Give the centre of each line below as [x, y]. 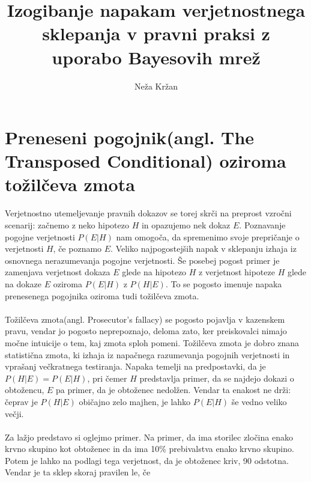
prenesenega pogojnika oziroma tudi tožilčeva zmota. [102, 295]
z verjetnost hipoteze [237, 272]
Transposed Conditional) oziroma [146, 161]
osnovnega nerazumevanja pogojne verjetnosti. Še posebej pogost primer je [142, 260]
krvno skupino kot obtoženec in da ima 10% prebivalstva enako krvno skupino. [149, 449]
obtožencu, [25, 390]
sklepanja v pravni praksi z [156, 33]
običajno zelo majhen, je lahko [135, 401]
